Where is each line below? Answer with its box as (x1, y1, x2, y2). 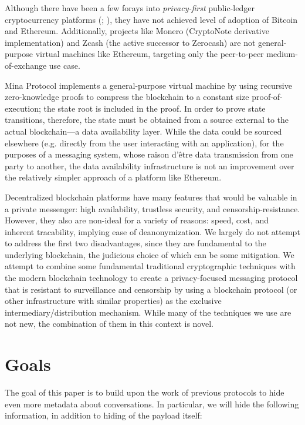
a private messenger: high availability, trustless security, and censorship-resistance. (5, 202, 300, 215)
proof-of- (252, 91, 283, 103)
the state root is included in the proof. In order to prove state (43, 102, 266, 114)
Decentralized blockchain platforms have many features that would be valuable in (5, 190, 297, 203)
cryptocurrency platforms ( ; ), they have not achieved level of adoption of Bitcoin (5, 13, 298, 25)
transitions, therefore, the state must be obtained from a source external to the (5, 113, 289, 126)
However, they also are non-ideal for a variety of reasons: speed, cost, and (5, 214, 269, 226)
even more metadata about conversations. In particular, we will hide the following (5, 397, 299, 410)
